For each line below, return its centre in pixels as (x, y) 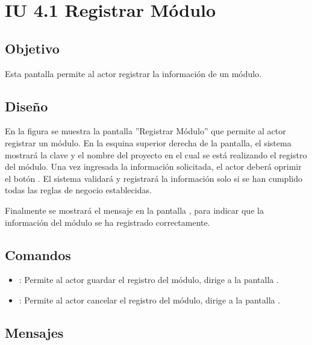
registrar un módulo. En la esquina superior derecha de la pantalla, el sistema (148, 142)
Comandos (38, 254)
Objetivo (32, 48)
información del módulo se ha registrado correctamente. (108, 222)
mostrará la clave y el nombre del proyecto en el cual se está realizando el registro (156, 154)
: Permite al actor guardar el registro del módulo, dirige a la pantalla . (149, 280)
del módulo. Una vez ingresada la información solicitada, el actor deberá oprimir (153, 166)
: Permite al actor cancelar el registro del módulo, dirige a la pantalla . (150, 300)
